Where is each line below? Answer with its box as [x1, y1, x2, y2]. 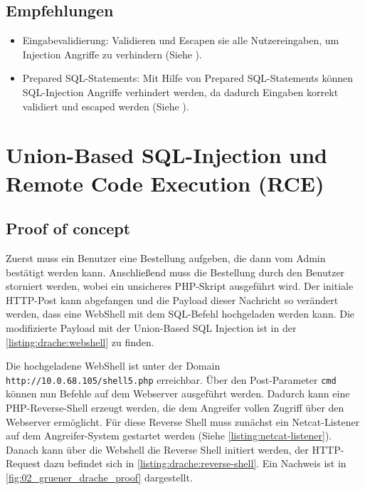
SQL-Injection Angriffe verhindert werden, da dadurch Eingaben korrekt [22, 84, 339, 99]
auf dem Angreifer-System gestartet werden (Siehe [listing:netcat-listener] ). [6, 428, 332, 443]
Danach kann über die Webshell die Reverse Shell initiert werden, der [6, 442, 309, 457]
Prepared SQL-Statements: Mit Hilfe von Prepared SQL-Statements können [22, 71, 354, 85]
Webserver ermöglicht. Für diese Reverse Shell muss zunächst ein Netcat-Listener [6, 414, 360, 429]
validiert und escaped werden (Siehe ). [22, 98, 189, 113]
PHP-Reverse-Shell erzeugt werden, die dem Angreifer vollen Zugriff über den [6, 400, 344, 415]
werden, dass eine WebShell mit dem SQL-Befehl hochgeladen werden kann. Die [6, 306, 355, 321]
